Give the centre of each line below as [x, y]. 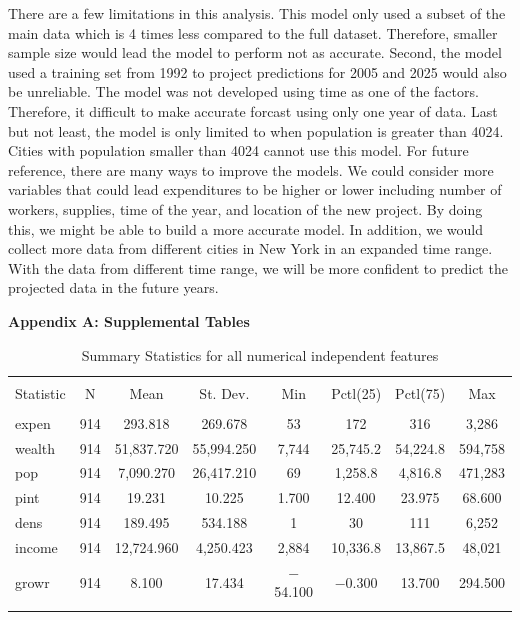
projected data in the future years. [113, 287]
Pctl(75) [420, 392]
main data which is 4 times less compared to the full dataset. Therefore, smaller [253, 32]
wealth [35, 447]
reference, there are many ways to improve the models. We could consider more [251, 169]
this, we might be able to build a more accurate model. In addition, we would [245, 228]
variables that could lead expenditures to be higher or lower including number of [255, 189]
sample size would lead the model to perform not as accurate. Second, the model [255, 52]
